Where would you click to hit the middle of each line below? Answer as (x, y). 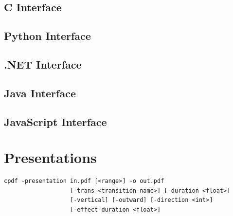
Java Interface (40, 93)
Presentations (50, 157)
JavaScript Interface (55, 121)
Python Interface (47, 36)
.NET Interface (43, 64)
